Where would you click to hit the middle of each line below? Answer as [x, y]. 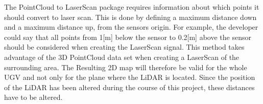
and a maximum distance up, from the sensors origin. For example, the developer [131, 27]
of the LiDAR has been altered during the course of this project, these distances [129, 87]
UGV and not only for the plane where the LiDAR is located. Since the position [130, 77]
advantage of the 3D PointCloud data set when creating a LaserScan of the [122, 57]
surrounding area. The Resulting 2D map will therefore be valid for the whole [126, 67]
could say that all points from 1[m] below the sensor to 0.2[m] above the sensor [128, 37]
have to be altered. [33, 97]
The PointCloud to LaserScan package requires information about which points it [132, 7]
